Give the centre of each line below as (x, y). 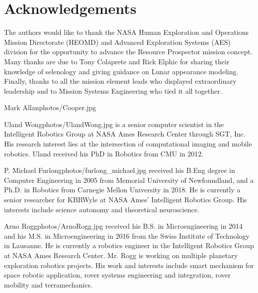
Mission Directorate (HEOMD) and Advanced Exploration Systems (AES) (118, 42)
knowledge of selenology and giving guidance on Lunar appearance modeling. (121, 71)
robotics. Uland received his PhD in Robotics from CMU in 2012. (104, 153)
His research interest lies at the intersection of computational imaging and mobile (128, 144)
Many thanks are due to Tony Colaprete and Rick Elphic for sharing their (117, 61)
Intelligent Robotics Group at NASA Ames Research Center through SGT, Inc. (125, 134)
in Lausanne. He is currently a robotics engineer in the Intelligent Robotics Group (129, 245)
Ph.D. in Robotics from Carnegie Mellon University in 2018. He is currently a (122, 190)
